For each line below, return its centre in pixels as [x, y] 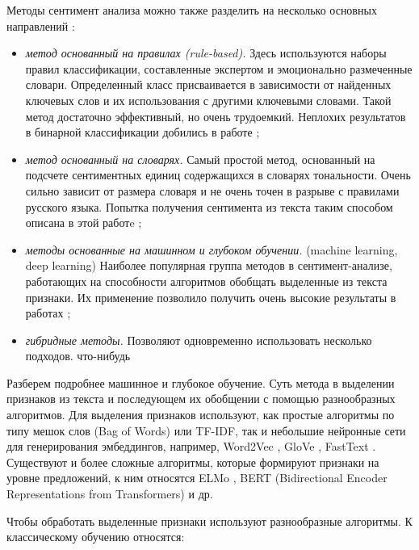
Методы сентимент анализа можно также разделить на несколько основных [192, 10]
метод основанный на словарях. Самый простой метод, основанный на [200, 159]
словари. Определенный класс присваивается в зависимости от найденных [208, 84]
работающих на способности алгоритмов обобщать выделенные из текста [206, 281]
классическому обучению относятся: [96, 537]
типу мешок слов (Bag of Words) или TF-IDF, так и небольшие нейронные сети [206, 430]
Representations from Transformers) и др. [110, 494]
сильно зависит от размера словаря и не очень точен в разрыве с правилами [212, 190]
